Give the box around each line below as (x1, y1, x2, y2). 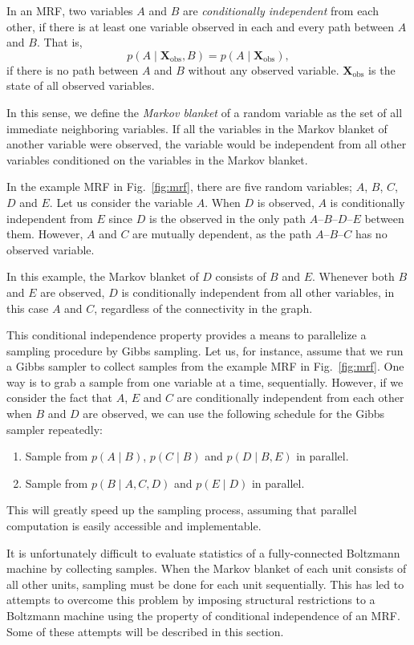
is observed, (257, 193, 315, 210)
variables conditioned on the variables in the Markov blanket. (6, 151, 308, 168)
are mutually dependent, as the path (132, 225, 312, 242)
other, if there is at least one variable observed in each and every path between (6, 18, 394, 34)
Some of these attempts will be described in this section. (6, 623, 284, 639)
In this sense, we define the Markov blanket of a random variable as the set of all (6, 103, 403, 120)
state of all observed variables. (6, 77, 155, 94)
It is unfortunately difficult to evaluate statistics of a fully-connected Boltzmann (6, 544, 400, 561)
